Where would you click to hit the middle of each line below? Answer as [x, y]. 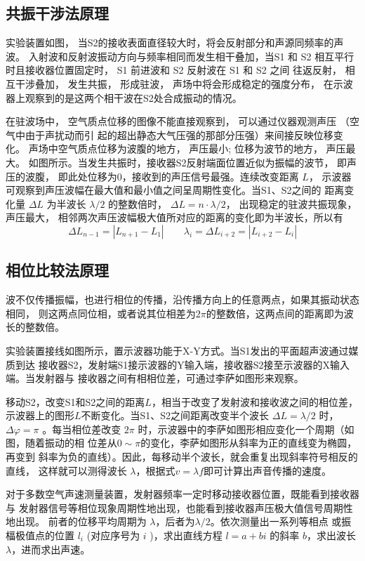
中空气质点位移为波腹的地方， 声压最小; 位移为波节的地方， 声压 [197, 148]
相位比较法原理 [57, 270]
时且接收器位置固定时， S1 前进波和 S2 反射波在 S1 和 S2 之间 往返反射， [174, 70]
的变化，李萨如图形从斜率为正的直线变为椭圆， [249, 443]
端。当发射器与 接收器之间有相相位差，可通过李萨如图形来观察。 [155, 378]
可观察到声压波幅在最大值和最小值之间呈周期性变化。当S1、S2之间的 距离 [175, 190]
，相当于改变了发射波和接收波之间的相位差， [254, 401]
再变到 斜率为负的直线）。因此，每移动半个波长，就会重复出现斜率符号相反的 [182, 457]
